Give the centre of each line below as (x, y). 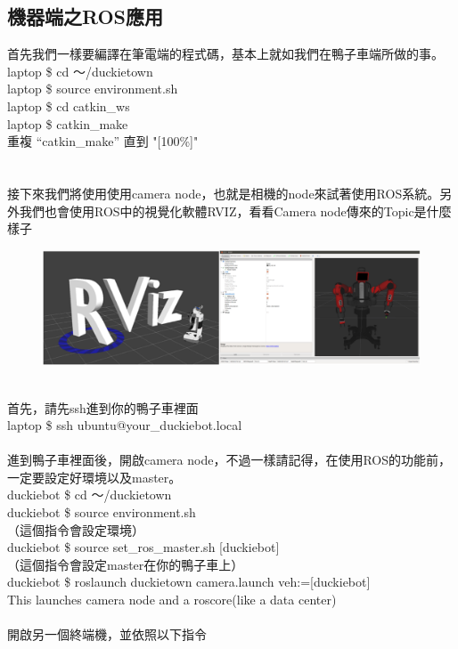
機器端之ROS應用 (86, 16)
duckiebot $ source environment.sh (102, 512)
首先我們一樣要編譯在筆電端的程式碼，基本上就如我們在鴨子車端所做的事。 (225, 54)
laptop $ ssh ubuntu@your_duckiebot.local (125, 425)
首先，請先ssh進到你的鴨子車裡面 (103, 407)
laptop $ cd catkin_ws (69, 105)
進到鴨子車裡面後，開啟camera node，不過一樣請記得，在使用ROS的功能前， (229, 460)
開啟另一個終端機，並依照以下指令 (107, 634)
